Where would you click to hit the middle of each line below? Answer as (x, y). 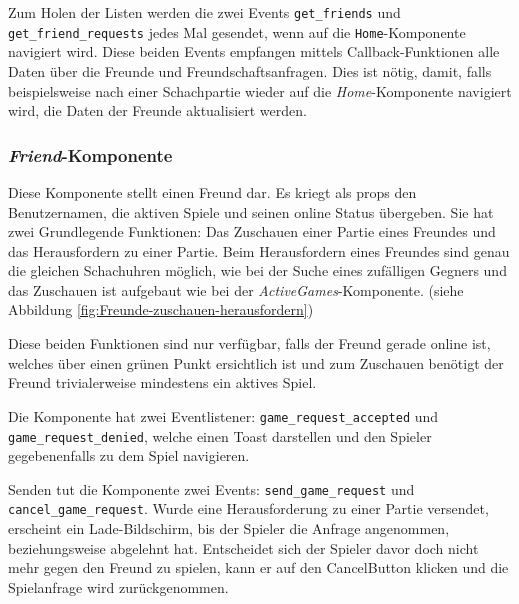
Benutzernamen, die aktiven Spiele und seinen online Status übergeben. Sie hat (251, 211)
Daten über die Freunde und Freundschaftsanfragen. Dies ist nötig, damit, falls (250, 70)
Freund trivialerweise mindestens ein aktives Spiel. (162, 382)
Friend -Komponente (90, 154)
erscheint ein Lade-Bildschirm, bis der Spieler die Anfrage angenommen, (229, 528)
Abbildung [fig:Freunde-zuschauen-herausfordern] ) (161, 309)
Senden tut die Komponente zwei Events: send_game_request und (211, 488)
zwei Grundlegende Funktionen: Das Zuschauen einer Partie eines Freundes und (252, 231)
